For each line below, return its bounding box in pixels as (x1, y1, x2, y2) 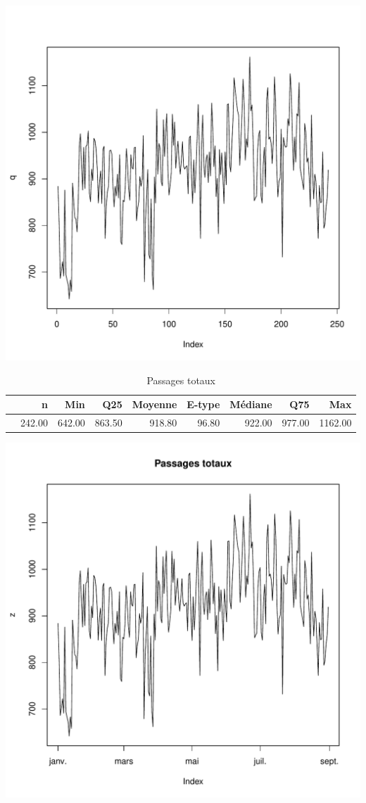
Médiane (229, 397, 272, 412)
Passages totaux (146, 372, 216, 387)
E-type (187, 397, 220, 412)
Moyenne (132, 397, 177, 412)
